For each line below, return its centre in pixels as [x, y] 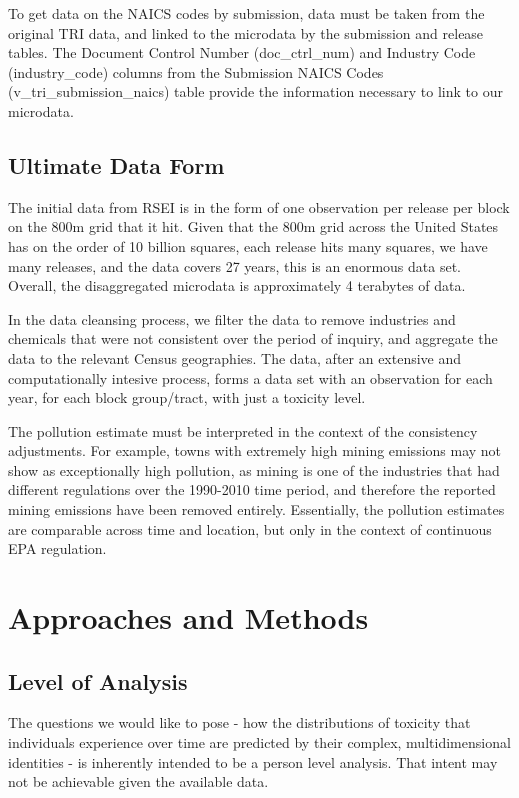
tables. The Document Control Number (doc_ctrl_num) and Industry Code [242, 52]
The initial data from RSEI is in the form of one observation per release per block [259, 206]
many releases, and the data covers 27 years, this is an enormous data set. [234, 265]
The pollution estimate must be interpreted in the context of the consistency [243, 430]
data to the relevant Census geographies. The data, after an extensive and [235, 357]
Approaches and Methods [188, 617]
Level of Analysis [98, 680]
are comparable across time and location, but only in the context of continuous [250, 528]
